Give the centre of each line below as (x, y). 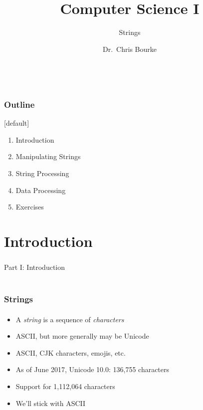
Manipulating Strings (48, 156)
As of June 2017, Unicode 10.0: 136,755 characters (93, 369)
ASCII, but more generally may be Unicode (82, 336)
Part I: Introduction (35, 267)
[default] (17, 123)
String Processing (42, 173)
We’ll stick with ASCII (51, 403)
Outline (19, 104)
